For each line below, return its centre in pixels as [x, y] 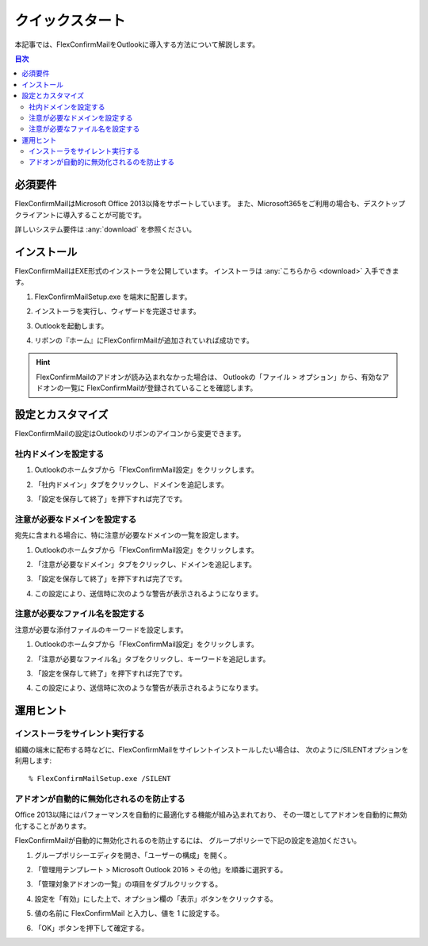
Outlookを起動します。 [71, 326]
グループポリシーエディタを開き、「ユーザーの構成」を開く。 [133, 855]
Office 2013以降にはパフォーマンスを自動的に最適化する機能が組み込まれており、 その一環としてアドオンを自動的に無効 [211, 815]
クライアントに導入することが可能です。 [80, 215]
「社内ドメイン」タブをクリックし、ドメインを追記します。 [132, 484]
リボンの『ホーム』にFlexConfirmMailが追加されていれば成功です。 [144, 340]
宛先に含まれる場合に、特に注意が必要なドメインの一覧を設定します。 [129, 535]
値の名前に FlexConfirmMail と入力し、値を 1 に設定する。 [129, 913]
